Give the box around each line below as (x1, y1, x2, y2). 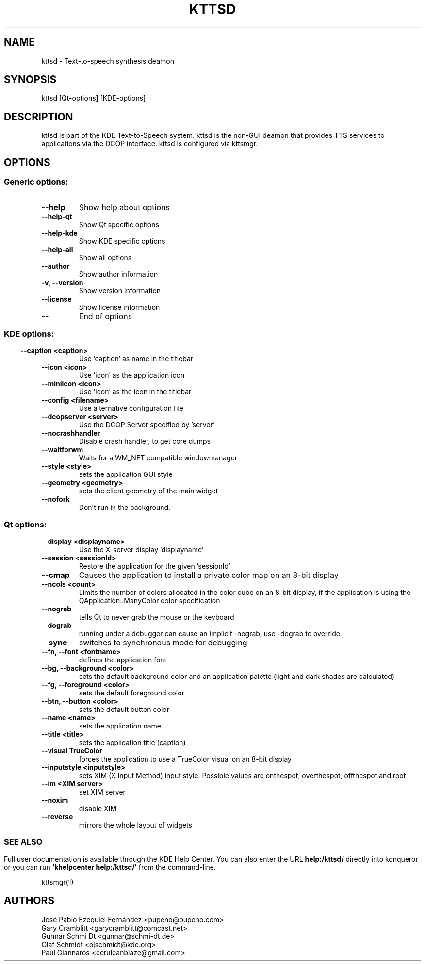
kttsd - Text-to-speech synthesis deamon (41, 56, 174, 65)
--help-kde (41, 228, 78, 237)
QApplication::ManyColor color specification (79, 596, 220, 605)
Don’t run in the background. (79, 503, 171, 512)
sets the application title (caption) (79, 738, 186, 746)
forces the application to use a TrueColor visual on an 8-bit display (79, 755, 292, 763)
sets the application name (79, 722, 161, 730)
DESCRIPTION (4, 110, 73, 123)
